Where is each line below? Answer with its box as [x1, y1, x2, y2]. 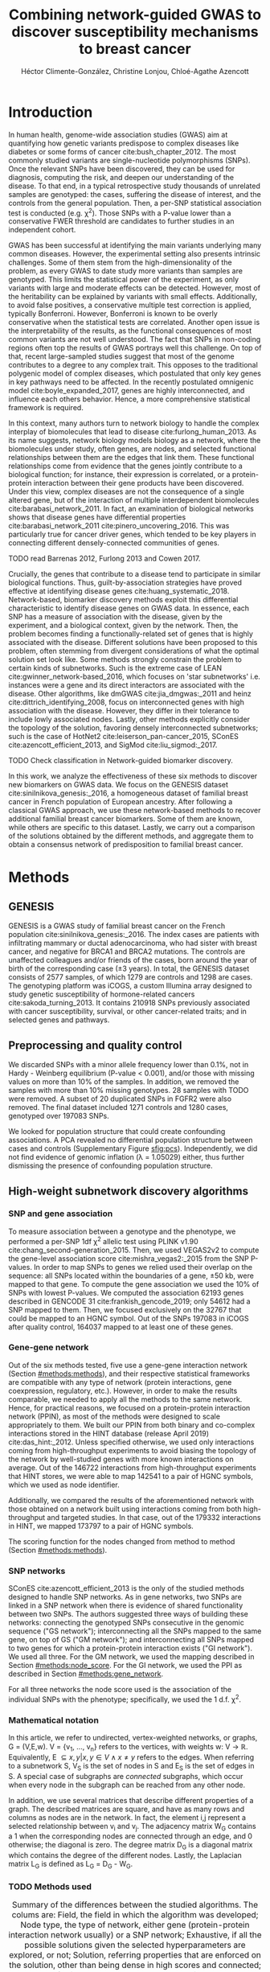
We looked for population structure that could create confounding [8, 1127, 226, 1136]
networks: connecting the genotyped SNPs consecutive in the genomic [8, 1618, 245, 1628]
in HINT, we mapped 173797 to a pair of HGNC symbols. [8, 1521, 194, 1530]
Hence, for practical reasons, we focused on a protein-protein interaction [8, 1403, 251, 1412]
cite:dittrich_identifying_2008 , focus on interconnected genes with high [8, 697, 245, 707]
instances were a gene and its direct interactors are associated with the [8, 680, 245, 690]
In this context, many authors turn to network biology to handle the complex [8, 418, 260, 428]
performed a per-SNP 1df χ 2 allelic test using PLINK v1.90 [8, 1235, 198, 1246]
